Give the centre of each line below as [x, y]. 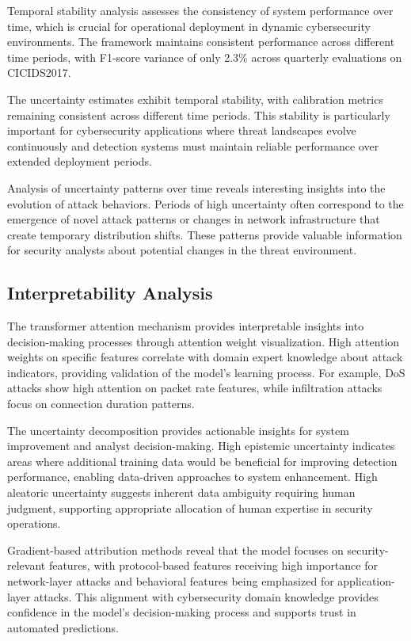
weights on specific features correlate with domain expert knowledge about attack [205, 357]
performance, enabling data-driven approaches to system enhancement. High [192, 477]
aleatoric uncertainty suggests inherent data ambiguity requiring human [181, 492]
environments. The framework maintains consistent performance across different [201, 42]
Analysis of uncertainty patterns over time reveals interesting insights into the [196, 187]
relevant [27, 565]
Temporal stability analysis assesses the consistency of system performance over [200, 10]
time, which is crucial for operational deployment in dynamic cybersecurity [189, 26]
